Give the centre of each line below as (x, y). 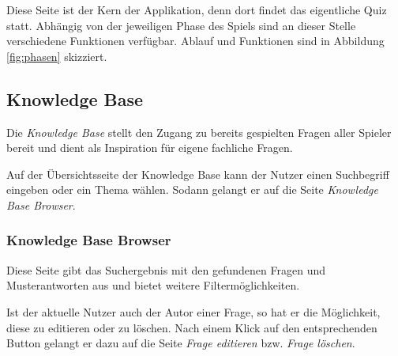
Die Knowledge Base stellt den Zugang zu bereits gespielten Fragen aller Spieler (199, 132)
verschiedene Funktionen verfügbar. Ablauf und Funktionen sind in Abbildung (195, 41)
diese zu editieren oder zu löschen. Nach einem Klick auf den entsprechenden (192, 327)
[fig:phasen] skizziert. (57, 56)
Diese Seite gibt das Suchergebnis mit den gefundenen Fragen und (166, 269)
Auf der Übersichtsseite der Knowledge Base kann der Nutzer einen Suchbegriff (198, 174)
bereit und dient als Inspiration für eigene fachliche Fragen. (150, 148)
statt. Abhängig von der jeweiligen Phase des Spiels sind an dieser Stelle (181, 25)
